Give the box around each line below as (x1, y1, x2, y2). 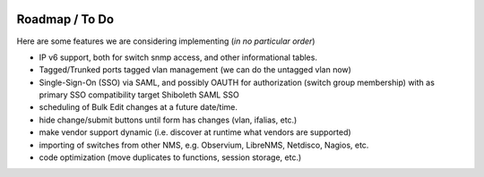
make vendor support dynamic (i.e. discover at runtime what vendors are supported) (39, 127, 351, 138)
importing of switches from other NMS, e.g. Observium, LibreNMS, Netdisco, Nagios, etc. (39, 139, 369, 150)
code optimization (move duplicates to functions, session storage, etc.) (39, 152, 302, 163)
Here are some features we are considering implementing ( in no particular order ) (16, 36, 315, 46)
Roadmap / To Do (16, 12, 115, 27)
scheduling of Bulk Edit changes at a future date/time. (39, 102, 238, 113)
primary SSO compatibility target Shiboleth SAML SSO (39, 89, 239, 100)
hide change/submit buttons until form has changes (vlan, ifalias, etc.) (39, 114, 298, 125)
